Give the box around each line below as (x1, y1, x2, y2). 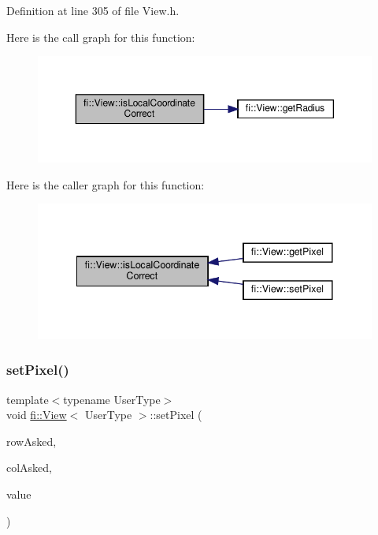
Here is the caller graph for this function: (6, 176, 205, 193)
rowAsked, (6, 432, 57, 449)
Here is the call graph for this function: (6, 28, 195, 45)
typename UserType (63, 391, 161, 407)
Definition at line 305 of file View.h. (6, 2, 180, 18)
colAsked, (6, 459, 53, 476)
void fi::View (6, 406, 67, 423)
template (6, 391, 49, 407)
